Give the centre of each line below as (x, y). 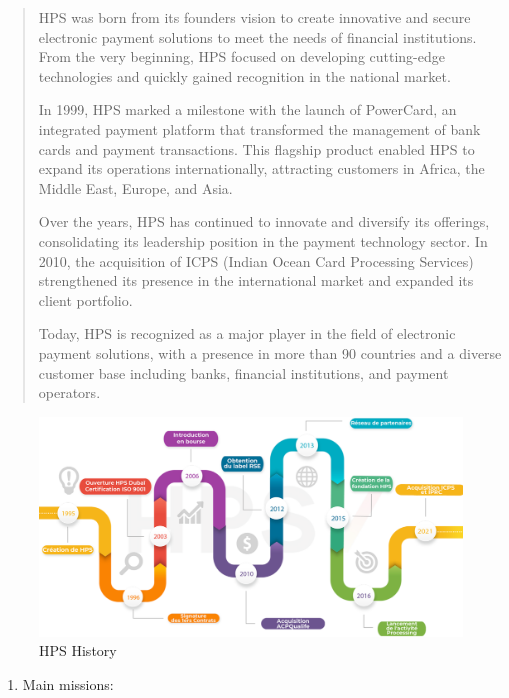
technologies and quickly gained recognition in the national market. (244, 75)
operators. (69, 392)
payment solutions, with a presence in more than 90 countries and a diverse (270, 352)
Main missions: (68, 683)
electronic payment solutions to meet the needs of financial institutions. (257, 36)
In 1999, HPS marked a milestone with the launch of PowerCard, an (247, 109)
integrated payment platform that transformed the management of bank (259, 128)
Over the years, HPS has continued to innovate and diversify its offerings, (264, 221)
